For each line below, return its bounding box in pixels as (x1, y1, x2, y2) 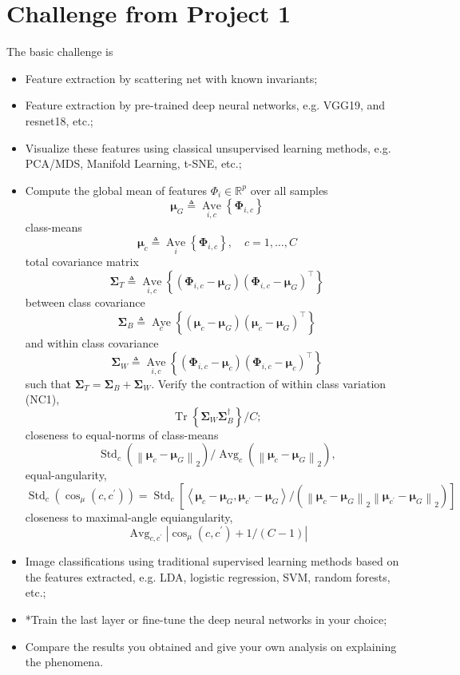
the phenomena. (25, 653, 104, 670)
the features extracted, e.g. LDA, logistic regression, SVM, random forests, (25, 568, 391, 585)
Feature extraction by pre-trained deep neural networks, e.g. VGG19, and (25, 97, 386, 113)
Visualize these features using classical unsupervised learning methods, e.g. (25, 139, 391, 156)
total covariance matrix (25, 253, 139, 270)
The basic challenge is (6, 43, 113, 60)
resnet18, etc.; (25, 112, 93, 129)
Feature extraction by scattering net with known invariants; (25, 69, 318, 86)
